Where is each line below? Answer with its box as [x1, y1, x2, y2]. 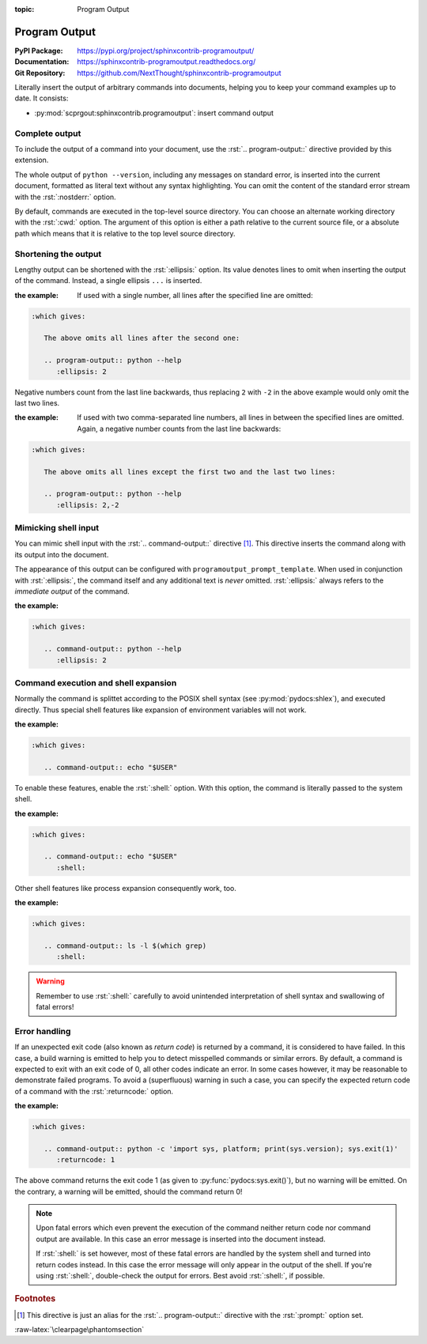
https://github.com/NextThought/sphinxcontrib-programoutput [77, 68, 282, 77]
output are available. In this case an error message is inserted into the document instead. [36, 1234, 326, 1244]
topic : [14, 5, 35, 13]
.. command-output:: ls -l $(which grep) [43, 941, 207, 950]
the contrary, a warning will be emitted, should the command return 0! [14, 1187, 243, 1196]
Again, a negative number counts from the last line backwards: [77, 424, 282, 433]
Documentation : [14, 57, 70, 66]
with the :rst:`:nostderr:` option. [14, 192, 116, 202]
